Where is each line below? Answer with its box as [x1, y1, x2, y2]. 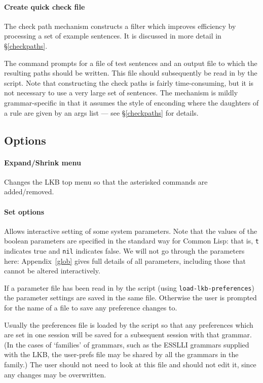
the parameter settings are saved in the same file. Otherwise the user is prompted [4, 292, 257, 303]
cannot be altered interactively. [4, 265, 100, 276]
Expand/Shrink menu [4, 157, 81, 167]
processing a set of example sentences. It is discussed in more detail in [4, 30, 221, 41]
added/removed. [4, 186, 54, 197]
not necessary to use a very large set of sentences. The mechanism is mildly [4, 87, 238, 98]
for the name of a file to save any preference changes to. [4, 302, 177, 313]
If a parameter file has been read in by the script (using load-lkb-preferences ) [4, 282, 254, 293]
